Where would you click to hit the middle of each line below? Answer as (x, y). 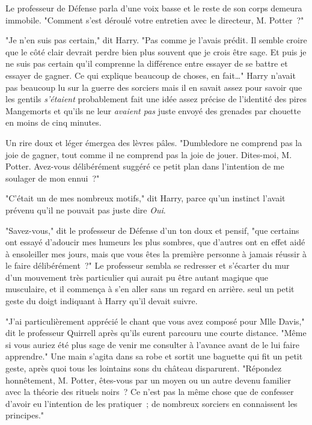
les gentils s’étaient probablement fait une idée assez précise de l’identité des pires (156, 99)
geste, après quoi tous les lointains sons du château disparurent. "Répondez (144, 368)
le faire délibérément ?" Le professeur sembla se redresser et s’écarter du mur (148, 265)
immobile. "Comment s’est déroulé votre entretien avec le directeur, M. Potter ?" (155, 20)
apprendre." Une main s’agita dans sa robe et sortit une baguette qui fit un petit (154, 356)
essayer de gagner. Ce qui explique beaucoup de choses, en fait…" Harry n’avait (151, 75)
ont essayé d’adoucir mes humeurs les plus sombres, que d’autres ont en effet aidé (155, 242)
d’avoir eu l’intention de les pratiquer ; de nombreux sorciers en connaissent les (151, 403)
